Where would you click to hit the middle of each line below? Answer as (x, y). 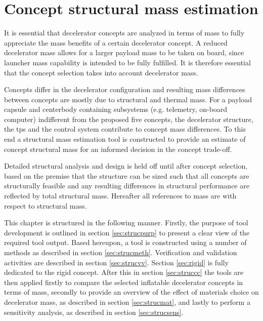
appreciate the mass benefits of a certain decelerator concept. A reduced (116, 42)
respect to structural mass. (46, 205)
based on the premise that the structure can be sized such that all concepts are (127, 175)
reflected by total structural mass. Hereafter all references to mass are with (120, 196)
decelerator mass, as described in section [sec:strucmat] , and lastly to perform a (127, 302)
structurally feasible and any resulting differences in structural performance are (127, 186)
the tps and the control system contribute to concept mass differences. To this (125, 129)
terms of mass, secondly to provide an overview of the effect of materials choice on (131, 292)
